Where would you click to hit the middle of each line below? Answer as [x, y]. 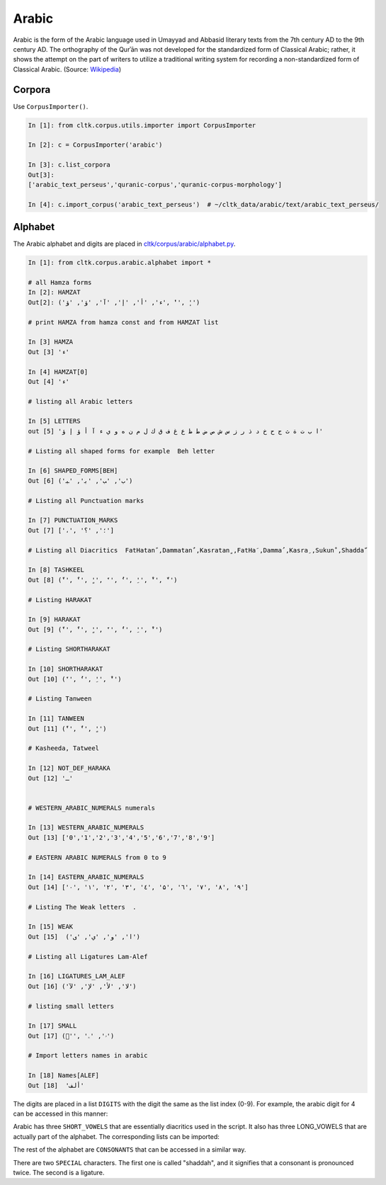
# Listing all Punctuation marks [86, 500]
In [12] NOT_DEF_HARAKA [69, 768]
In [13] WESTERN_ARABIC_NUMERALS [86, 828]
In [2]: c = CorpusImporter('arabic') [95, 145]
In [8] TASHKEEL [56, 570]
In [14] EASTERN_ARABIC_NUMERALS [86, 877]
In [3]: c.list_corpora [69, 165]
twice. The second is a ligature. [59, 1172]
